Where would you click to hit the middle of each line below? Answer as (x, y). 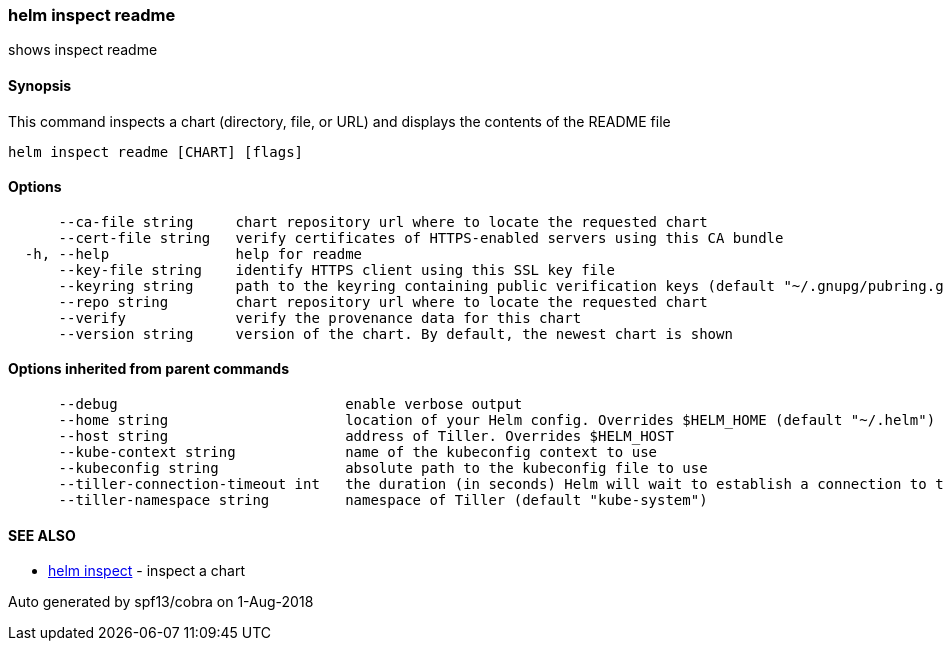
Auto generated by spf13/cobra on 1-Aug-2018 (161, 602)
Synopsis (40, 85)
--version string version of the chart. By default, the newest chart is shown (395, 333)
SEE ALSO (42, 535)
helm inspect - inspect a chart (147, 571)
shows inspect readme (83, 50)
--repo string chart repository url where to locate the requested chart (383, 301)
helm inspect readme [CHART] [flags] (156, 151)
